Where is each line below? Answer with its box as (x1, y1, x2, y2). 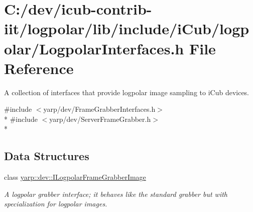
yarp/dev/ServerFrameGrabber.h (49, 113, 151, 124)
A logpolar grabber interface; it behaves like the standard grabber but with (4, 188, 228, 199)
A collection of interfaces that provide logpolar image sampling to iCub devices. (4, 87, 249, 97)
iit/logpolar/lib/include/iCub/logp (4, 18, 249, 39)
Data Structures (4, 148, 89, 164)
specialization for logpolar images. (4, 198, 107, 209)
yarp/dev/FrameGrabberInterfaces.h (43, 104, 156, 114)
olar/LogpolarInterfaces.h (4, 38, 184, 58)
